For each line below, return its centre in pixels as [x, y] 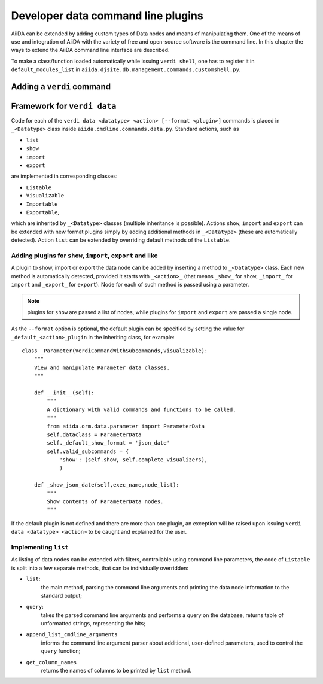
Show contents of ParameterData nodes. [105, 502]
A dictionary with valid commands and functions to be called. [141, 409]
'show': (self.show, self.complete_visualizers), [134, 460]
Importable [42, 204]
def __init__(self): [64, 393]
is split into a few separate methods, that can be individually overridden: [100, 568]
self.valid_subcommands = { [88, 451]
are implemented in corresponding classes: [64, 176]
